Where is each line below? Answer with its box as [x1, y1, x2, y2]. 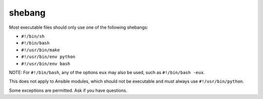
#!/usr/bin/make [21, 47, 60, 53]
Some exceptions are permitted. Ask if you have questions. [9, 87, 128, 93]
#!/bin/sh [21, 33, 45, 39]
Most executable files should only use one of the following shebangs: [9, 24, 149, 30]
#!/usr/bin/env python [21, 54, 75, 59]
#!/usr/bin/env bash [21, 61, 71, 66]
